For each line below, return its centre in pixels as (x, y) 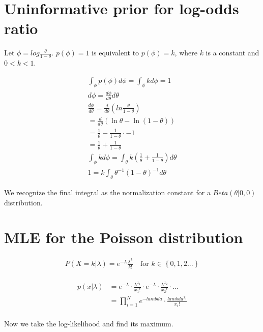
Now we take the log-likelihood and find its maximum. (89, 323)
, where (186, 53)
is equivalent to (115, 53)
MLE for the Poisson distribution (124, 237)
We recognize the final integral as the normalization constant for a (107, 192)
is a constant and (232, 53)
